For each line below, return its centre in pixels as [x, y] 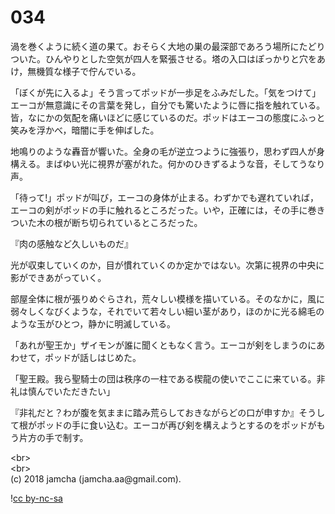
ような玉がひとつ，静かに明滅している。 [93, 323]
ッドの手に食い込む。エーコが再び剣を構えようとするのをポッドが [180, 425]
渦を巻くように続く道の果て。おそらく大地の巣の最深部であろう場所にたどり [168, 46]
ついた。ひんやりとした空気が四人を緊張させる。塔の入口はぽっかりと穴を [163, 58]
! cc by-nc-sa [36, 498]
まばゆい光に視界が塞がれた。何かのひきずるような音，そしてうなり [185, 163]
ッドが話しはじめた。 [97, 357]
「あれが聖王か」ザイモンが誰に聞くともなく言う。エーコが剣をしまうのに [163, 345]
